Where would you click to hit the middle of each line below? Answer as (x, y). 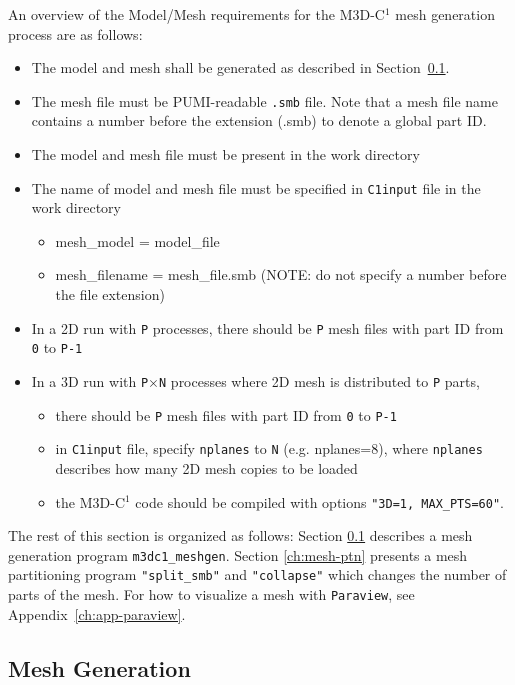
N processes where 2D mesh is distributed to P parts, (319, 380)
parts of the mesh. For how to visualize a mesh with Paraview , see (211, 594)
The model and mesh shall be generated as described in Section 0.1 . (240, 67)
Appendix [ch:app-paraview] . (97, 613)
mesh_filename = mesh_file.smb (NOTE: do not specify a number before (281, 274)
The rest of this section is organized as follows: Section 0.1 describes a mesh (240, 535)
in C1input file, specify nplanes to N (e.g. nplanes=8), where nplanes (269, 448)
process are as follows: (75, 33)
